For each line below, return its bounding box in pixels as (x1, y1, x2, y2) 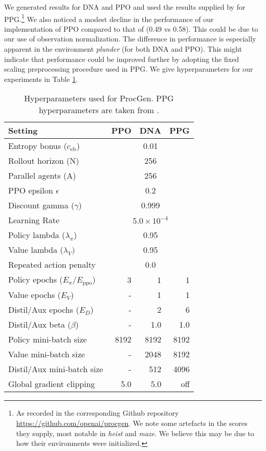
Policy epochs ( (8, 273, 63, 286)
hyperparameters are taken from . (38, 104, 159, 116)
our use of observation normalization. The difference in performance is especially (4, 33, 256, 44)
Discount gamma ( (8, 199, 75, 211)
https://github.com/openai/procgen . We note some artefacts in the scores (16, 417, 248, 428)
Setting (8, 124, 38, 137)
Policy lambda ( (8, 229, 65, 241)
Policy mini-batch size (8, 333, 87, 346)
